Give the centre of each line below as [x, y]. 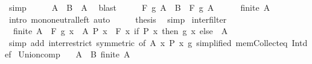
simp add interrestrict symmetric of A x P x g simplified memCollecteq [148, 42]
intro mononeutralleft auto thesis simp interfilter [118, 19]
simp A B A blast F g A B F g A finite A [139, 7]
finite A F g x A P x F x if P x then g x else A [120, 31]
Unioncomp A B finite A [74, 54]
